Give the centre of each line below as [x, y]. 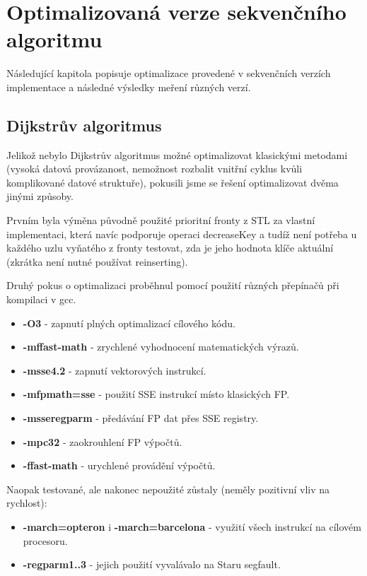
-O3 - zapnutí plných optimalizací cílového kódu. [129, 323]
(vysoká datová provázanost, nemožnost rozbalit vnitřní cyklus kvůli [155, 169]
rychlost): [27, 503]
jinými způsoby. [40, 196]
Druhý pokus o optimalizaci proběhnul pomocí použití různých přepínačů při [173, 285]
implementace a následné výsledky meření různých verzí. [129, 87]
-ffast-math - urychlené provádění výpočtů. [119, 465]
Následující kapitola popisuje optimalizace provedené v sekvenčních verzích [169, 73]
